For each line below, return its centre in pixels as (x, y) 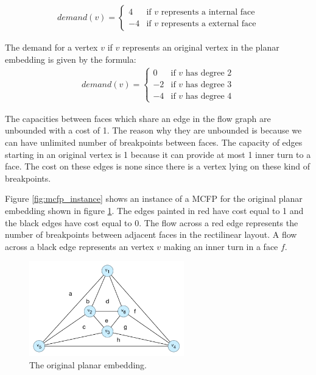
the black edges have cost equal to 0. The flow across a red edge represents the (152, 222)
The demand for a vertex (51, 47)
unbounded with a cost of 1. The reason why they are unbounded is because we (153, 130)
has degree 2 (209, 73)
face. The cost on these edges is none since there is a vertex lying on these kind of (158, 166)
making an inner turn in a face (221, 246)
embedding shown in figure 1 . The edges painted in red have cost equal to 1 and (154, 210)
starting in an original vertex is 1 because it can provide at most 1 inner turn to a (158, 154)
